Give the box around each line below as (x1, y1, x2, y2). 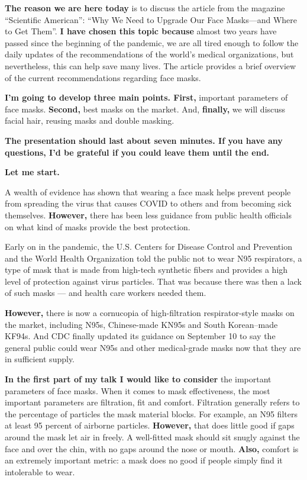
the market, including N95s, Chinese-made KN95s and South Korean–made (5, 318, 278, 330)
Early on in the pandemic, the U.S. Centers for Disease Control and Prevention (5, 240, 292, 253)
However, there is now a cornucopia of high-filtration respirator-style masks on (5, 307, 295, 319)
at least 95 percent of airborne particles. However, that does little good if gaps (5, 419, 295, 431)
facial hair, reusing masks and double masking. (5, 114, 174, 127)
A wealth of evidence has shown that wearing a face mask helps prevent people (5, 185, 291, 198)
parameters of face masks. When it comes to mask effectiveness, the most (5, 384, 270, 397)
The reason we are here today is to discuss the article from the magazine (5, 2, 285, 14)
